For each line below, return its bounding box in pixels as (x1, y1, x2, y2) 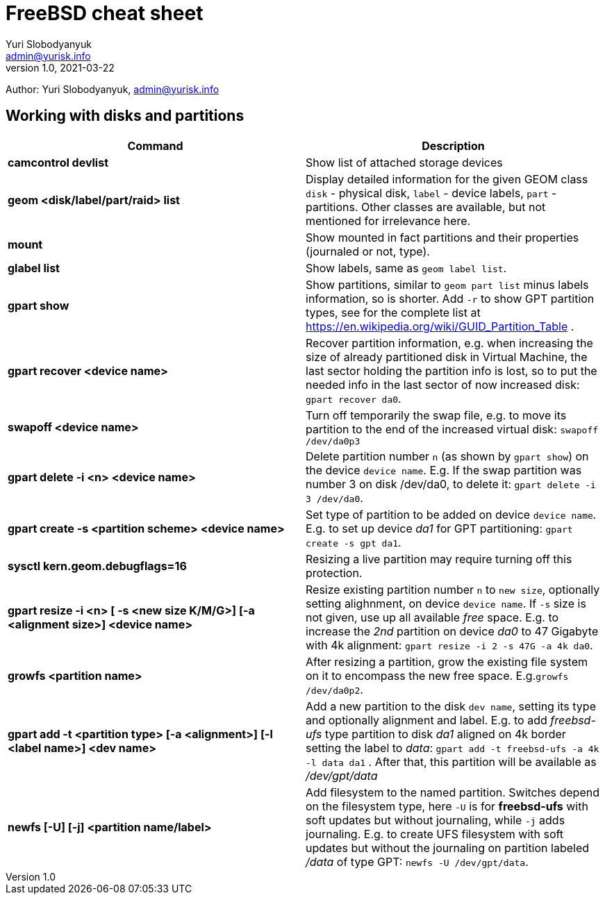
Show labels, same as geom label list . (306, 260, 507, 275)
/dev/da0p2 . (306, 682, 363, 697)
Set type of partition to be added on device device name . (306, 507, 597, 522)
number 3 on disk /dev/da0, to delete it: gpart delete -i (306, 476, 596, 491)
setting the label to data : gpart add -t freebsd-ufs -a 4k (306, 740, 599, 755)
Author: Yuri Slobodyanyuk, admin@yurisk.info (6, 83, 219, 95)
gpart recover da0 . (306, 391, 401, 406)
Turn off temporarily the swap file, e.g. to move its (306, 408, 567, 422)
